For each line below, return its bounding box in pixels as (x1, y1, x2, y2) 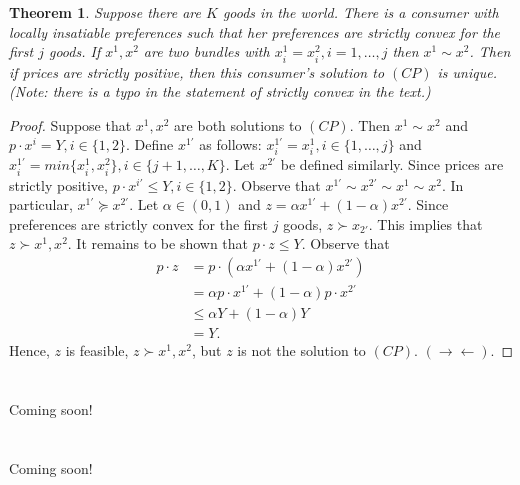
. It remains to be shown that (67, 233, 249, 254)
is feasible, (65, 340, 129, 361)
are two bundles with (143, 41, 270, 62)
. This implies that (368, 213, 483, 234)
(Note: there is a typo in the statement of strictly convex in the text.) (9, 81, 431, 102)
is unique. (437, 61, 497, 82)
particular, (9, 194, 73, 215)
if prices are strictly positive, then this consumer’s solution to (9, 61, 385, 82)
